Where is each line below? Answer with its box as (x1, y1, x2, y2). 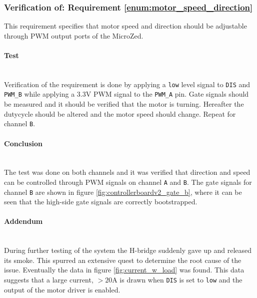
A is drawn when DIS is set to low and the (112, 274, 242, 285)
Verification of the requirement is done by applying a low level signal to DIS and (4, 79, 250, 89)
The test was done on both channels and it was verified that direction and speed (4, 167, 250, 177)
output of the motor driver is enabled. (4, 284, 120, 294)
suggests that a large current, (4, 274, 93, 285)
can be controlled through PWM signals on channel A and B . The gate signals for (4, 176, 252, 187)
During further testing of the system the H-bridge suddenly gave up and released (4, 245, 252, 255)
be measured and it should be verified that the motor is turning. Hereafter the (4, 99, 244, 109)
